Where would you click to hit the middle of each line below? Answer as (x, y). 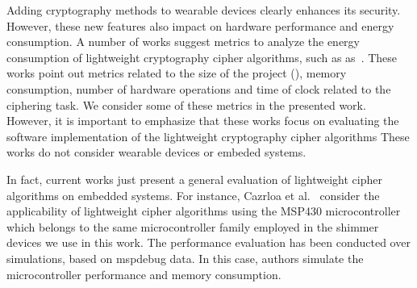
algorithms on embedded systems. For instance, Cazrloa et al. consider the (193, 195)
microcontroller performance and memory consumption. (144, 274)
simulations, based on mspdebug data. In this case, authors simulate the (185, 258)
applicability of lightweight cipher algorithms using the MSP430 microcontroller (204, 211)
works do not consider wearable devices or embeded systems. (156, 152)
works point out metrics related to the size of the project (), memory (177, 73)
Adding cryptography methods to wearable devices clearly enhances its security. (204, 10)
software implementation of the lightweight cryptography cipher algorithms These (208, 136)
